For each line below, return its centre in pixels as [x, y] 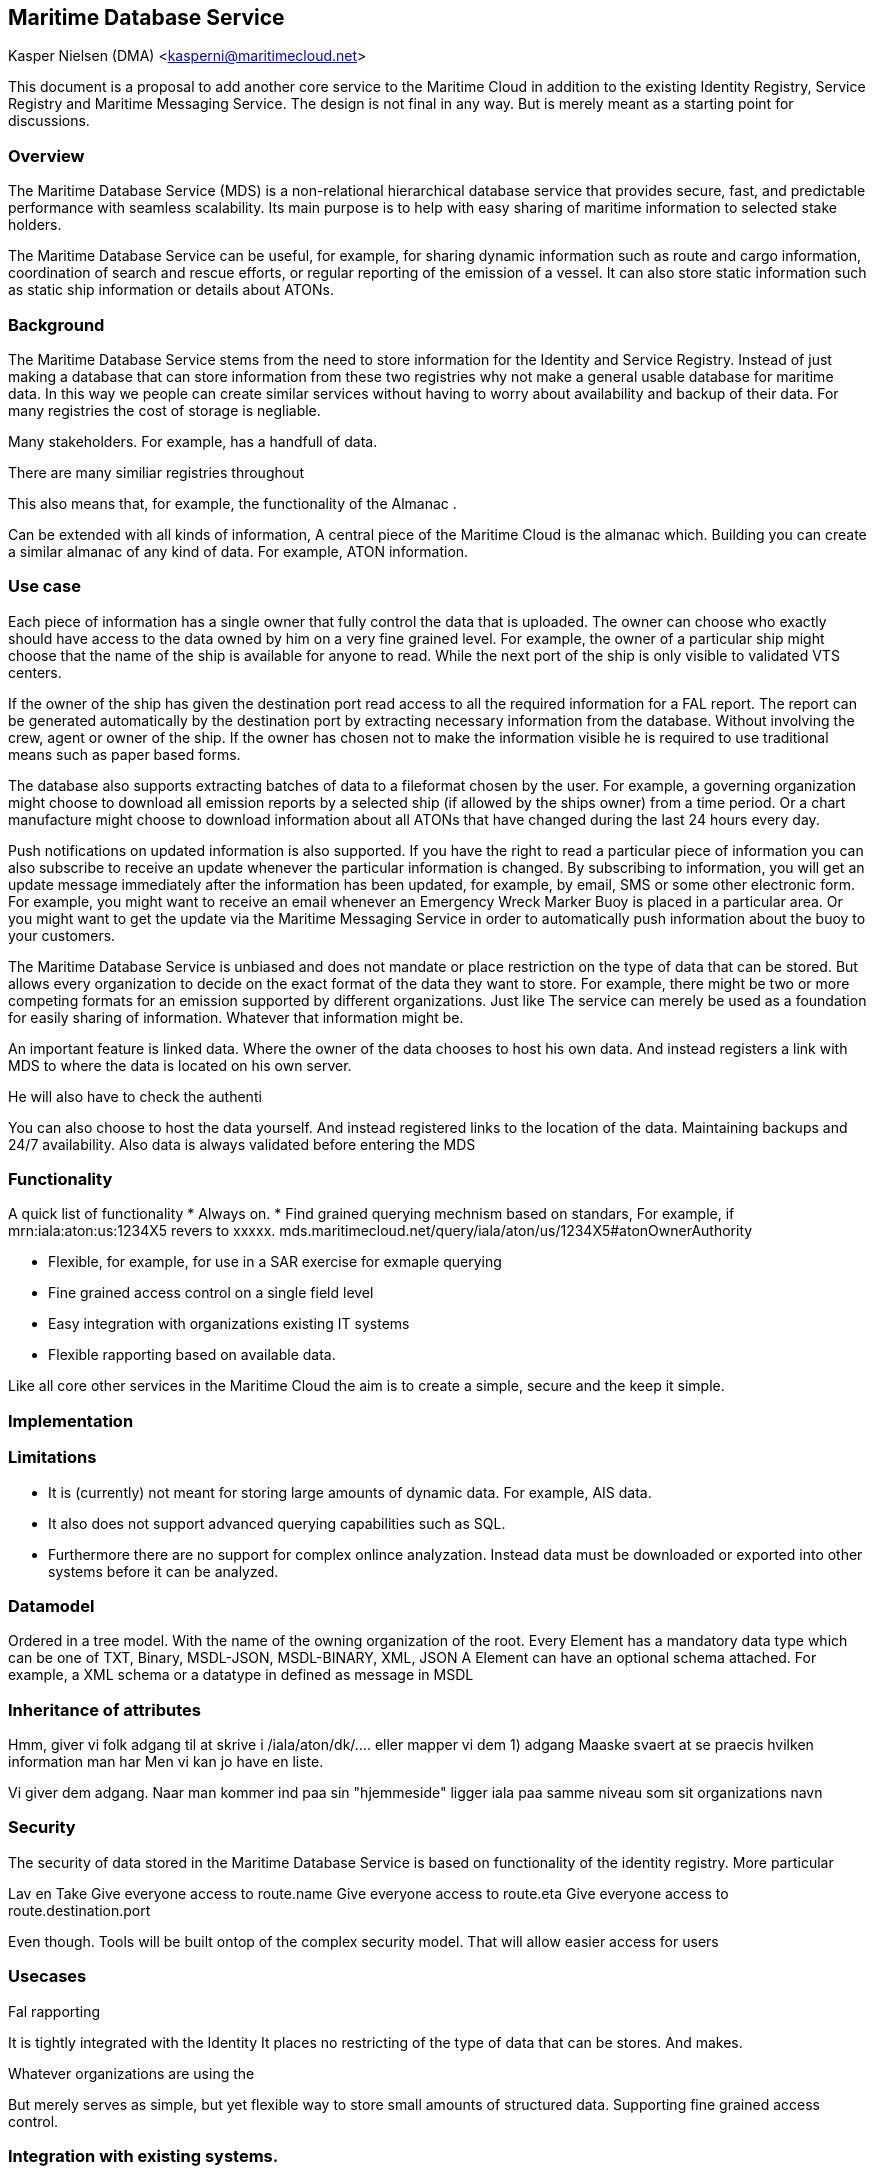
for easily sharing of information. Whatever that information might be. [236, 1017]
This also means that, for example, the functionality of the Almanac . [232, 503]
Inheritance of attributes [104, 1709]
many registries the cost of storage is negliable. [164, 410]
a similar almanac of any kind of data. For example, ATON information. [238, 551]
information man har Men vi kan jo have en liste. [166, 1762]
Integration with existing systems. [143, 2155]
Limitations [52, 1457]
